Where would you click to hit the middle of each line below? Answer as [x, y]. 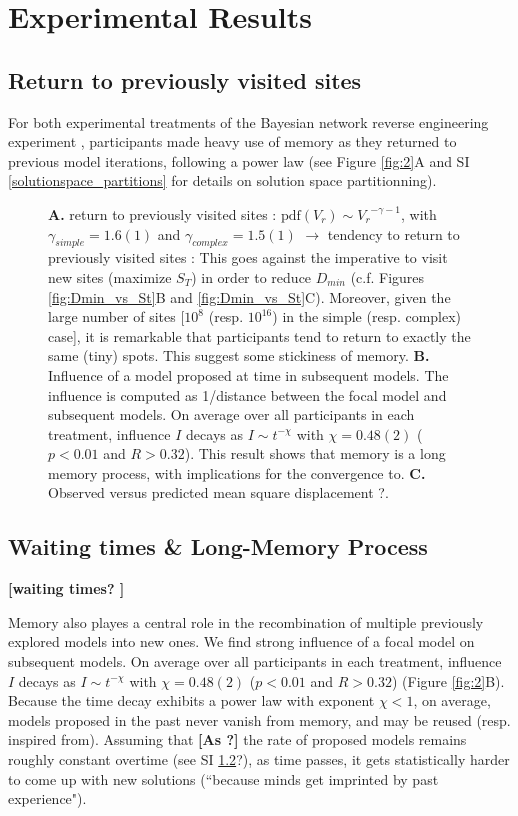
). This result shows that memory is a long [315, 453]
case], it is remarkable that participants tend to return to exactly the [259, 335]
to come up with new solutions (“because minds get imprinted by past [223, 778]
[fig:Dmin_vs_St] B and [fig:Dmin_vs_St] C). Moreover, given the [249, 296]
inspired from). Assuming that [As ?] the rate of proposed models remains [237, 739]
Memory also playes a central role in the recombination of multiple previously [246, 621]
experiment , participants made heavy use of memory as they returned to [232, 141]
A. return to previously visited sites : [162, 213]
